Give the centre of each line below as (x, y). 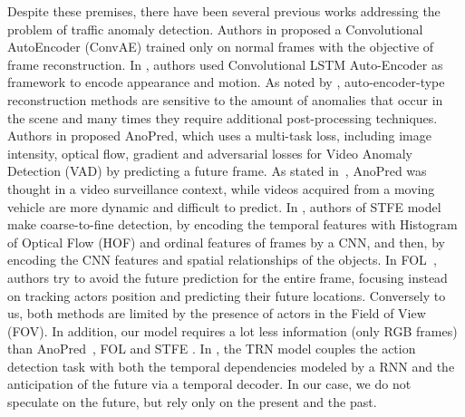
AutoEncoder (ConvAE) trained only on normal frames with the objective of (221, 47)
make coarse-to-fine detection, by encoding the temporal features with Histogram (232, 224)
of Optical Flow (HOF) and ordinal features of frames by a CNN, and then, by (226, 242)
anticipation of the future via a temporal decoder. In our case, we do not (209, 384)
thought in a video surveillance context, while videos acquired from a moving (221, 188)
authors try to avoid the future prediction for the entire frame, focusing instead (228, 277)
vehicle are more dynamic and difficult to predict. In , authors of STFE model (224, 206)
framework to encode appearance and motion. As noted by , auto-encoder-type (226, 82)
